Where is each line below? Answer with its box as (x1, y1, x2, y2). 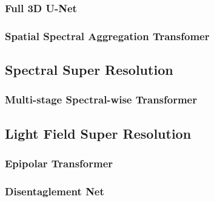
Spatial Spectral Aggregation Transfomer (5, 28, 210, 43)
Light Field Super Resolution (5, 124, 192, 142)
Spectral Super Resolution (5, 60, 173, 79)
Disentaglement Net (5, 183, 104, 198)
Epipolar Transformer (5, 156, 113, 171)
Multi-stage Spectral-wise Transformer (5, 92, 197, 107)
